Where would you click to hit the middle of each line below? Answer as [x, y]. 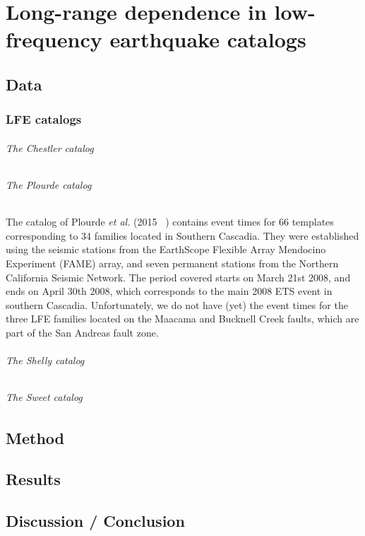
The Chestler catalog [50, 147]
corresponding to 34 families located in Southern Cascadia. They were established [182, 235]
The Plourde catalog [49, 184]
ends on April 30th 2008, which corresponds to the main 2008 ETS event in [169, 291]
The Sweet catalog [44, 397]
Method [35, 437]
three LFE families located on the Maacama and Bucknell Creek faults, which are [182, 319]
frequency [54, 39]
